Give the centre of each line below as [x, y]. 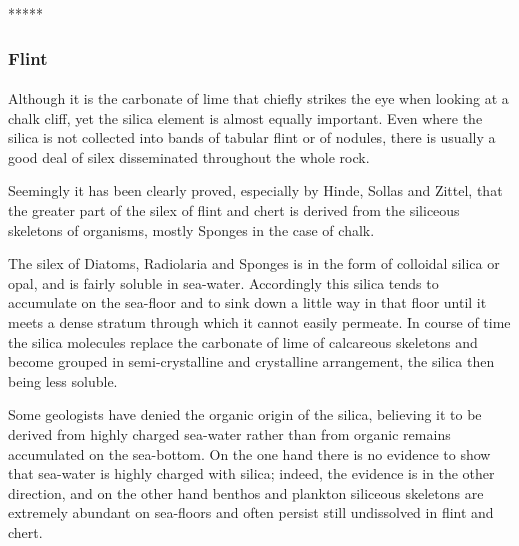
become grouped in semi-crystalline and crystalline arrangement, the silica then [251, 361]
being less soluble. [63, 380]
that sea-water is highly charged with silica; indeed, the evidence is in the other [251, 473]
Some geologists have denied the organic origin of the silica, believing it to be [245, 414]
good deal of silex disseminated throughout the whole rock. [189, 156]
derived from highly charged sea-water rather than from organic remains [229, 433]
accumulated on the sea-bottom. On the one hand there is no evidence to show [249, 453]
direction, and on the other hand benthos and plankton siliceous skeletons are [246, 492]
